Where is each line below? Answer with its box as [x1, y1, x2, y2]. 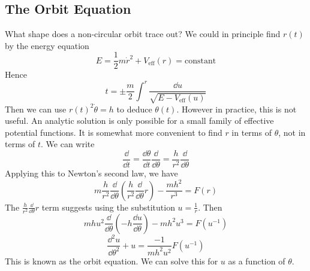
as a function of [228, 254, 285, 267]
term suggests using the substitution [41, 200, 175, 213]
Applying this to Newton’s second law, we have [5, 166, 178, 179]
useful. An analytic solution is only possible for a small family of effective [5, 114, 274, 127]
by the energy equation [5, 39, 89, 51]
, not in [278, 126, 306, 138]
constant [185, 56, 216, 65]
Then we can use [5, 102, 67, 115]
